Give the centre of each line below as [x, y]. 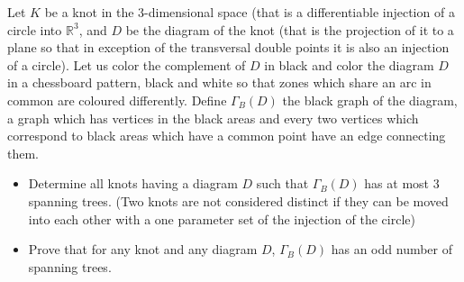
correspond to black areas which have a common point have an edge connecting [227, 136]
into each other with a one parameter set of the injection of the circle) [222, 218]
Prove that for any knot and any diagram [143, 249]
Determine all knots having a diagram [133, 183]
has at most [397, 183]
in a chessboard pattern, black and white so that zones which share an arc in [219, 82]
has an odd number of [392, 249]
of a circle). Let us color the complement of [127, 64]
